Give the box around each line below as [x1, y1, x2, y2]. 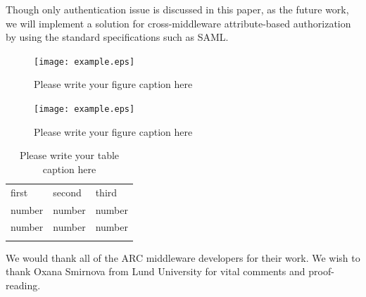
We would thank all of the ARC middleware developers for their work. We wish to [6, 250, 360, 265]
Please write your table [19, 148, 120, 163]
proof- [308, 264, 334, 279]
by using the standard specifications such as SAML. [6, 30, 229, 44]
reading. [6, 277, 41, 292]
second [53, 184, 82, 199]
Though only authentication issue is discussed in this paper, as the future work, [6, 2, 349, 16]
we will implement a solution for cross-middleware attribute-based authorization [6, 15, 351, 30]
